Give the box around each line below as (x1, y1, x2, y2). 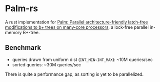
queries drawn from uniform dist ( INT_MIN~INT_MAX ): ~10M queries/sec (12, 57, 153, 62)
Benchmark (5, 43, 41, 52)
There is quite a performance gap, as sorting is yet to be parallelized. (5, 71, 144, 77)
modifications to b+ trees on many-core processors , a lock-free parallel (5, 24, 149, 30)
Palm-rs (5, 3, 38, 14)
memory (5, 29, 22, 35)
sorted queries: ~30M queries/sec (12, 61, 81, 67)
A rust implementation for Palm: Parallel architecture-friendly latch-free (5, 19, 148, 25)
